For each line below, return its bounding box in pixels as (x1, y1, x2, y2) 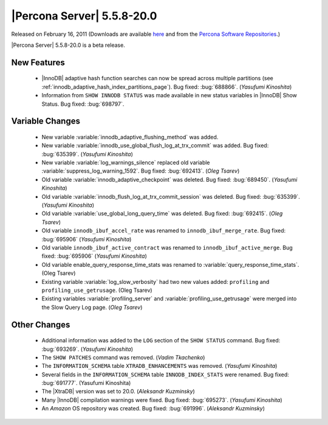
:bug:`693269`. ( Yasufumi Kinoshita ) (41, 345, 134, 353)
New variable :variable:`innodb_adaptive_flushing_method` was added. (41, 133, 219, 140)
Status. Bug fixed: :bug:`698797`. (41, 100, 125, 108)
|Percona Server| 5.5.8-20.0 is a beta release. (11, 41, 126, 49)
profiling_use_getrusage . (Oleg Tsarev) (41, 286, 152, 294)
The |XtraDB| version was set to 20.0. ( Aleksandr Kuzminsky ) (41, 388, 196, 395)
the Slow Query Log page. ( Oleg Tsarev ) (41, 303, 143, 311)
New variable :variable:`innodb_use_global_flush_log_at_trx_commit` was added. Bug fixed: (41, 142, 269, 149)
